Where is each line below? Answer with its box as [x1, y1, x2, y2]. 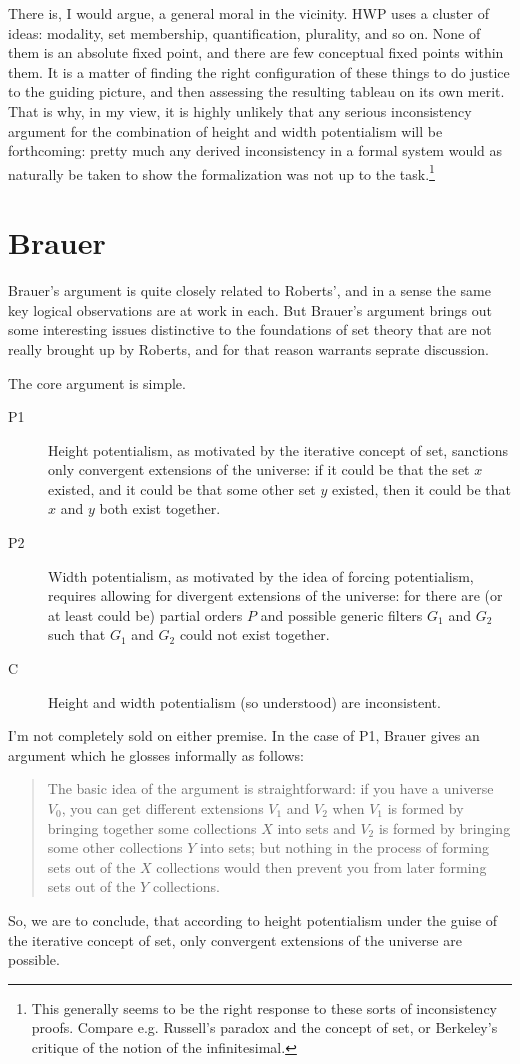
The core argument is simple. [8, 372, 186, 393]
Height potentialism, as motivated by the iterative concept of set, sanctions [48, 439, 509, 460]
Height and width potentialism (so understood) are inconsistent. [48, 691, 441, 712]
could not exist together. [179, 624, 330, 645]
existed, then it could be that [332, 478, 511, 499]
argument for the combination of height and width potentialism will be [8, 120, 443, 141]
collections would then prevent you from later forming [156, 856, 487, 877]
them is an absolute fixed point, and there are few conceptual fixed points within [8, 42, 504, 63]
